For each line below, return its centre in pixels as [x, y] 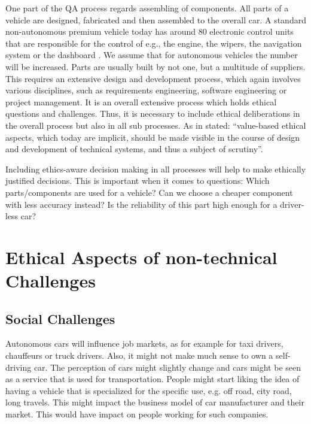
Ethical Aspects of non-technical [141, 257]
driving [19, 367]
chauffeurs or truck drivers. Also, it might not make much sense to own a [139, 355]
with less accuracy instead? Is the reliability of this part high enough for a [141, 204]
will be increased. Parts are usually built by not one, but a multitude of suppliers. [155, 66]
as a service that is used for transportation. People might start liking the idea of [153, 379]
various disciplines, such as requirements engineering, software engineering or [146, 90]
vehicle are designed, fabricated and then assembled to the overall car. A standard [156, 19]
